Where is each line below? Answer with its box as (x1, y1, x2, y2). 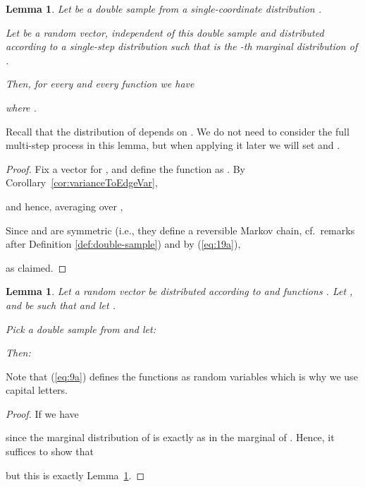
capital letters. (6, 383, 68, 397)
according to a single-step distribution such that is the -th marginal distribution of (6, 39, 358, 54)
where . (6, 100, 37, 114)
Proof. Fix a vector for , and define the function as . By (6, 161, 245, 176)
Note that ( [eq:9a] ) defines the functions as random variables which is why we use (6, 368, 358, 383)
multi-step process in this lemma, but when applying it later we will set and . (6, 138, 340, 152)
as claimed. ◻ (6, 260, 67, 275)
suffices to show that (6, 444, 94, 459)
